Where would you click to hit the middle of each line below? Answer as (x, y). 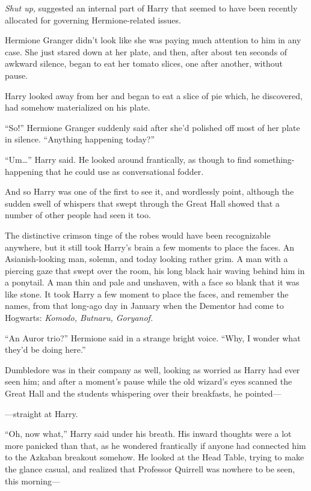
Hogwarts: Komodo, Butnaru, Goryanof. (79, 318)
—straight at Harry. (42, 413)
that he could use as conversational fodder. (125, 171)
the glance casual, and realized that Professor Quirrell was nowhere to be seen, (150, 469)
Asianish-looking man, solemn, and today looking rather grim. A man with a (146, 259)
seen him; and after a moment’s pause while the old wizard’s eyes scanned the (149, 381)
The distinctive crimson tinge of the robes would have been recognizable (138, 235)
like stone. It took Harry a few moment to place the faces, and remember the (147, 294)
